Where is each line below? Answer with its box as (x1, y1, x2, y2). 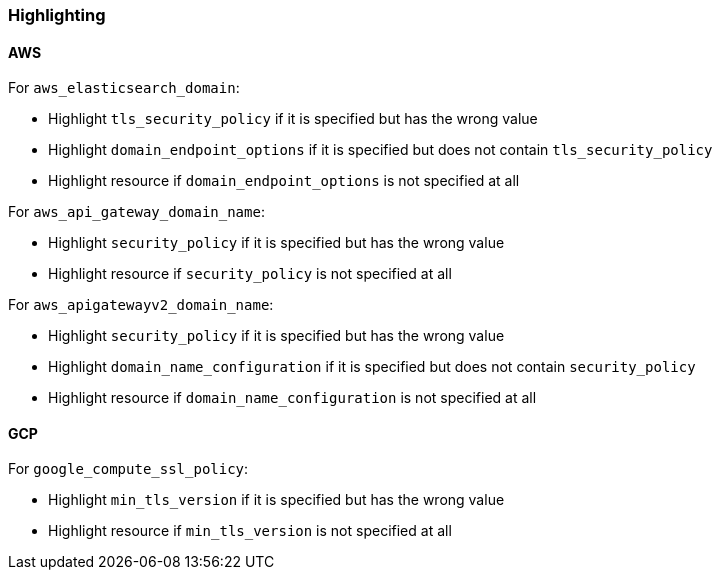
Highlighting (8, 5, 106, 25)
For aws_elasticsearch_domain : (8, 79, 240, 97)
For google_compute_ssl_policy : (8, 460, 249, 478)
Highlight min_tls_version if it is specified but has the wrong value (48, 491, 505, 509)
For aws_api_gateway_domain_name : (8, 203, 265, 221)
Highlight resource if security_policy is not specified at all (48, 265, 452, 283)
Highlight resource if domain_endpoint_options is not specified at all (48, 172, 520, 190)
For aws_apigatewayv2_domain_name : (8, 296, 274, 314)
